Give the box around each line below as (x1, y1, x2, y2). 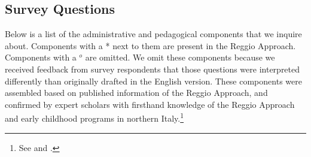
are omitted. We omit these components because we (85, 51, 275, 64)
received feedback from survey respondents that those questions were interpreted (5, 62, 300, 75)
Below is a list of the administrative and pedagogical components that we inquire (5, 28, 302, 40)
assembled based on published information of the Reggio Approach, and (5, 86, 268, 99)
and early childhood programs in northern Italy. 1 (5, 110, 184, 125)
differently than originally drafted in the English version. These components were (5, 74, 302, 87)
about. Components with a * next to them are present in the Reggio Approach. (5, 39, 296, 52)
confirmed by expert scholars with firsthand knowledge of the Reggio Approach (5, 98, 295, 110)
